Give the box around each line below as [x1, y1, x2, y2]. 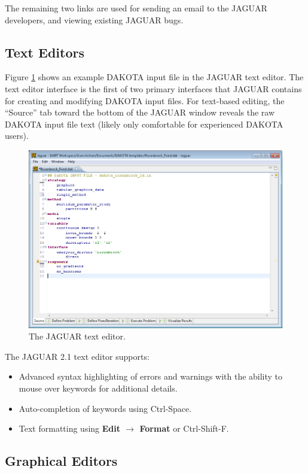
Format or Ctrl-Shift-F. [139, 422, 229, 435]
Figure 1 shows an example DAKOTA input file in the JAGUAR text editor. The [5, 71, 304, 83]
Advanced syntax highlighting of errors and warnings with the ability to [19, 370, 283, 383]
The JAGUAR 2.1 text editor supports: [5, 350, 150, 362]
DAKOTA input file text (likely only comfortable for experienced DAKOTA [5, 117, 283, 130]
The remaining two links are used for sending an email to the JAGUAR [5, 2, 267, 14]
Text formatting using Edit [19, 422, 121, 435]
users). [5, 129, 29, 142]
